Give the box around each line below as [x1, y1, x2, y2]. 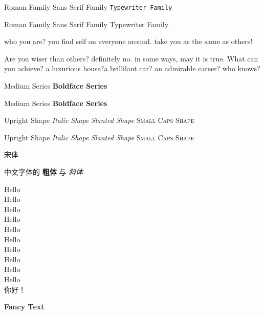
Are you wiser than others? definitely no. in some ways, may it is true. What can [4, 53, 258, 64]
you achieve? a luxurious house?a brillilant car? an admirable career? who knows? [4, 63, 260, 74]
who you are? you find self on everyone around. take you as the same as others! [4, 36, 253, 47]
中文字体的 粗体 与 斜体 [4, 166, 83, 177]
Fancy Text [4, 301, 45, 312]
